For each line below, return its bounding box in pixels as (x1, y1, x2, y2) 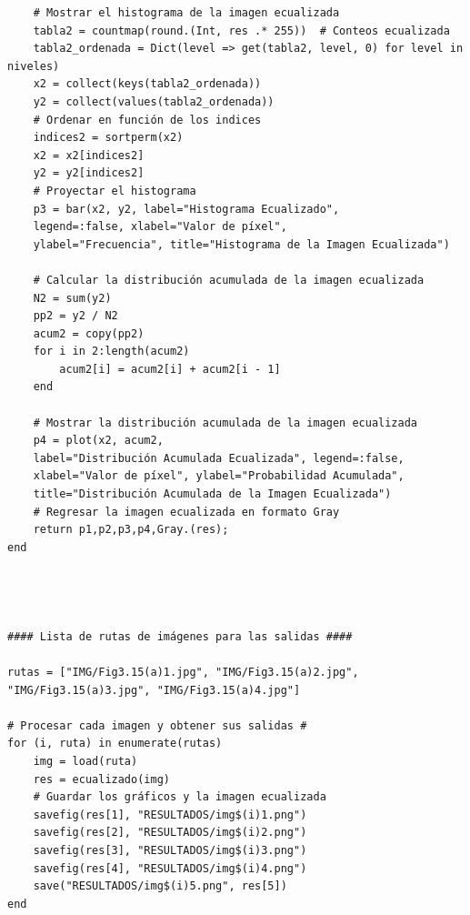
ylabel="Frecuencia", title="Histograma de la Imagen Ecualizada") (33, 237, 450, 251)
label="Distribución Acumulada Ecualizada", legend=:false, (33, 451, 405, 465)
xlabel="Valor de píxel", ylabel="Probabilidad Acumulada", (33, 469, 405, 483)
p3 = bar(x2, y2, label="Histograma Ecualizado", (33, 202, 340, 216)
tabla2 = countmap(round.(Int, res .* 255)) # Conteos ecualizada (33, 24, 450, 37)
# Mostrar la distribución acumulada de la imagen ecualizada (33, 416, 418, 429)
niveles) (7, 59, 60, 73)
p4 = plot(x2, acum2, (33, 434, 164, 447)
